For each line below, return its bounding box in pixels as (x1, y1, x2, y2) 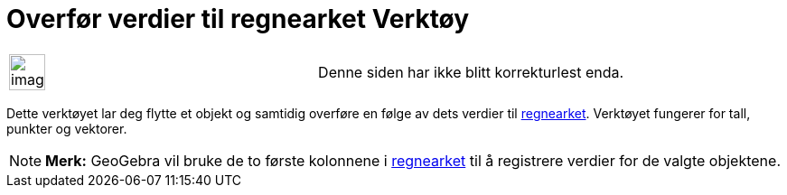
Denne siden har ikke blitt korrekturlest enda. (318, 62, 624, 81)
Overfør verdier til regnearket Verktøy (6, 4, 470, 34)
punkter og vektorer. (6, 120, 127, 136)
